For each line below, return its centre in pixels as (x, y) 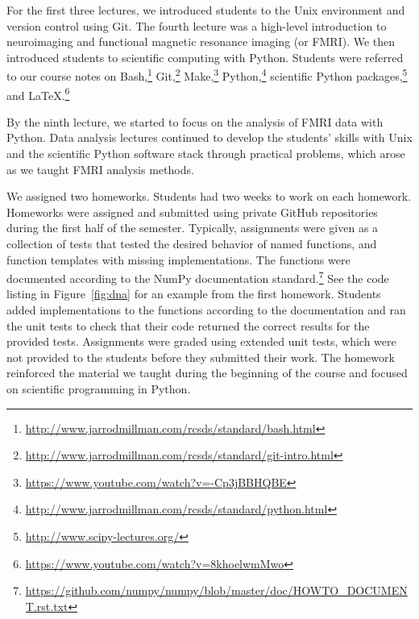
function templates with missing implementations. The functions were (178, 259)
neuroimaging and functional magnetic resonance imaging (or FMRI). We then (201, 42)
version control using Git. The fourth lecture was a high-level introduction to (197, 25)
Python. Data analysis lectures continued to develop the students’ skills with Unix (209, 137)
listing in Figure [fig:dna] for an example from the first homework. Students (194, 294)
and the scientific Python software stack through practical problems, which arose (206, 154)
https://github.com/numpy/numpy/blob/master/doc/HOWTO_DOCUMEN (216, 590)
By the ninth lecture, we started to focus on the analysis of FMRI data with (195, 121)
